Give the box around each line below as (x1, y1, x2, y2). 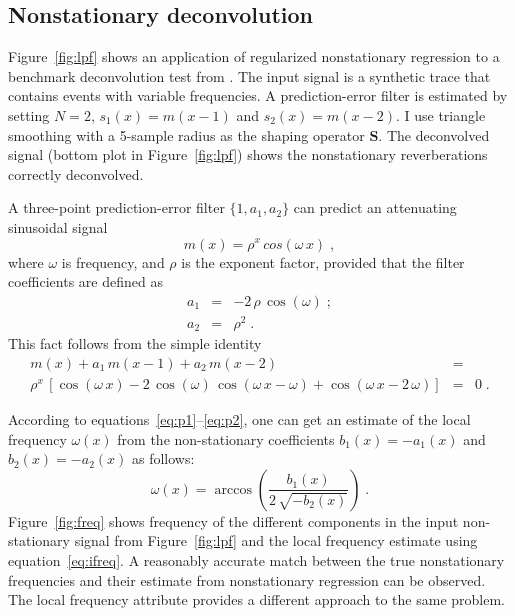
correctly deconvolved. (8, 163, 144, 184)
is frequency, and (61, 251, 165, 272)
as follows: (131, 448, 195, 469)
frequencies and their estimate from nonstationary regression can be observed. (8, 569, 486, 590)
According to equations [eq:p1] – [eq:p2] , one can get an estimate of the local (8, 408, 471, 429)
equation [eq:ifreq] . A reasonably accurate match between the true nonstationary (8, 549, 505, 570)
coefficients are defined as (8, 271, 163, 292)
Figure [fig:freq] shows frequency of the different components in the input (8, 510, 459, 531)
